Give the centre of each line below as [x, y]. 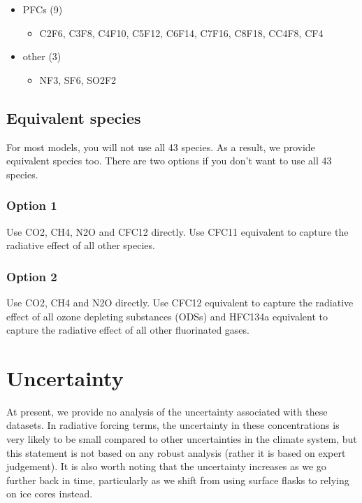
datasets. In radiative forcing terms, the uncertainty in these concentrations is [173, 425]
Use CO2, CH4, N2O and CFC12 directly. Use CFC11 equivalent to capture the [178, 231]
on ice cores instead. [50, 494]
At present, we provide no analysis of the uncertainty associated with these [167, 411]
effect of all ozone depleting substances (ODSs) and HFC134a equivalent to [167, 316]
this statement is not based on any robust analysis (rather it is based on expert [176, 452]
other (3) [42, 56]
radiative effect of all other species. [81, 245]
